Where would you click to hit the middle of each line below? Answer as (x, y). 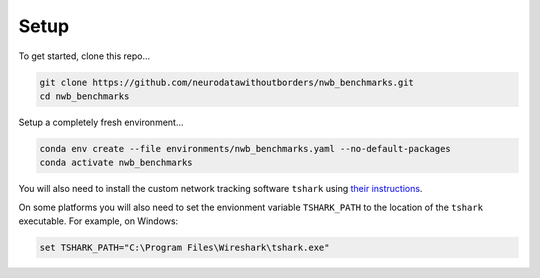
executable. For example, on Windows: (98, 221)
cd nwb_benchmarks (84, 96)
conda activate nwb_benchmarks (116, 163)
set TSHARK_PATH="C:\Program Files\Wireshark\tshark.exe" (184, 248)
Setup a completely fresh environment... (101, 122)
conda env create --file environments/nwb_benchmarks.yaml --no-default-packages (245, 148)
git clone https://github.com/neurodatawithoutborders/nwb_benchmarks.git (227, 82)
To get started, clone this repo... (84, 56)
